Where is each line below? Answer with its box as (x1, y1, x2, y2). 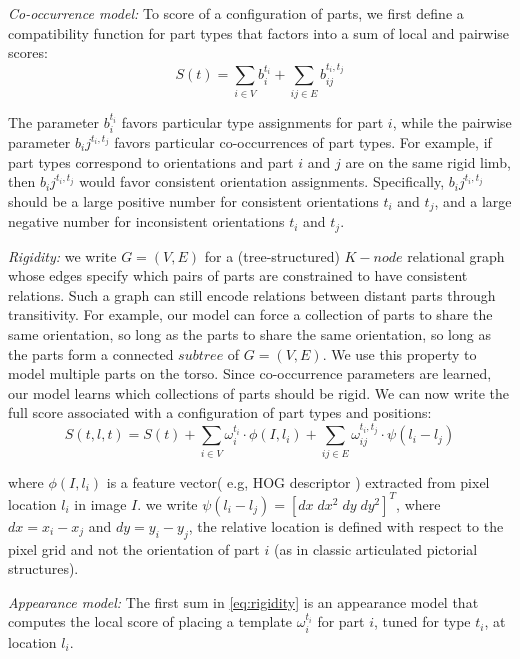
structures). (8, 558, 79, 579)
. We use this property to (322, 343, 477, 364)
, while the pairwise (392, 111, 512, 132)
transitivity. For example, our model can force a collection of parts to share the (8, 304, 493, 325)
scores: (8, 42, 48, 63)
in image (74, 493, 127, 514)
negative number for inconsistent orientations (8, 211, 285, 232)
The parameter (8, 111, 100, 132)
